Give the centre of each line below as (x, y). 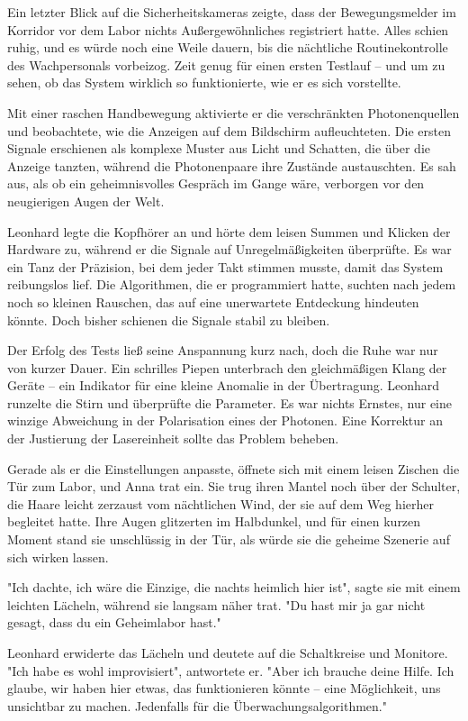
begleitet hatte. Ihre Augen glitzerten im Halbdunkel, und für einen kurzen (214, 521)
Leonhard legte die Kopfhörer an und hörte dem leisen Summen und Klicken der (229, 231)
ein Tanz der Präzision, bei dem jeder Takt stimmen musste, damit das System (225, 266)
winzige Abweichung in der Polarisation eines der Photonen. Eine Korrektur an (225, 420)
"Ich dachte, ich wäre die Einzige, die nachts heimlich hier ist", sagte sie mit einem (234, 587)
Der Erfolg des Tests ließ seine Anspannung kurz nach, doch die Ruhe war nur (223, 350)
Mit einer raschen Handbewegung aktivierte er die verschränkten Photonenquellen (234, 112)
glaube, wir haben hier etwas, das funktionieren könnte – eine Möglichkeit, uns (224, 688)
